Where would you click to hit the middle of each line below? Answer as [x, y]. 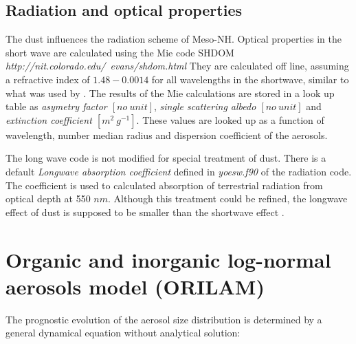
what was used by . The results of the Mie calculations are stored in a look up [170, 93]
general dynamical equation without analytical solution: [123, 333]
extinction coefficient [49, 119]
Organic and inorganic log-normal [168, 259]
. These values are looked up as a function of [230, 119]
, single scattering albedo [205, 106]
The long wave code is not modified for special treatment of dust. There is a [166, 158]
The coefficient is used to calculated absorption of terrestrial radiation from [164, 185]
